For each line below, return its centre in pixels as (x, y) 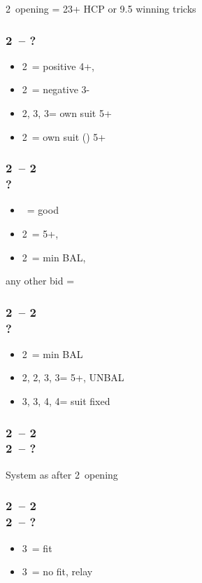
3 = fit (37, 548)
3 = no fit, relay (57, 571)
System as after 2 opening (62, 474)
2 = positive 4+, (58, 66)
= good (43, 210)
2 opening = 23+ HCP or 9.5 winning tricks (101, 8)
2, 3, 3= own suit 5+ (67, 113)
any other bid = (40, 281)
